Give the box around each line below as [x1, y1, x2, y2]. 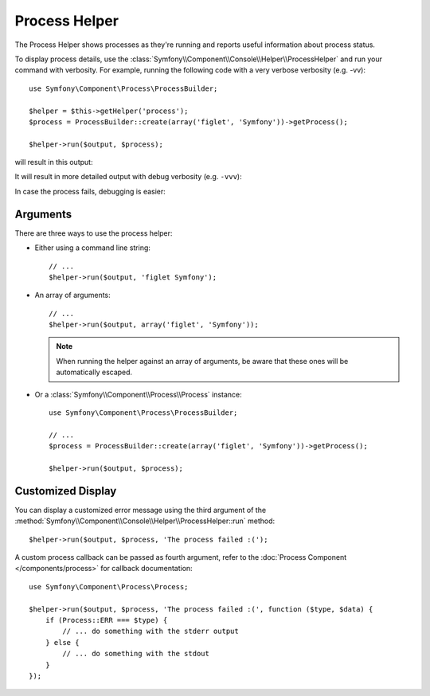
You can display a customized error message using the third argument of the [14, 505, 267, 514]
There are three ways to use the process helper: [14, 228, 173, 238]
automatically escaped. [56, 367, 133, 377]
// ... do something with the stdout [62, 649, 210, 659]
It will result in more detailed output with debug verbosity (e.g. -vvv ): [14, 172, 242, 182]
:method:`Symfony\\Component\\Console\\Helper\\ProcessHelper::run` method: [14, 516, 276, 526]
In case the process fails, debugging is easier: [14, 186, 166, 196]
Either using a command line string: [34, 243, 151, 252]
